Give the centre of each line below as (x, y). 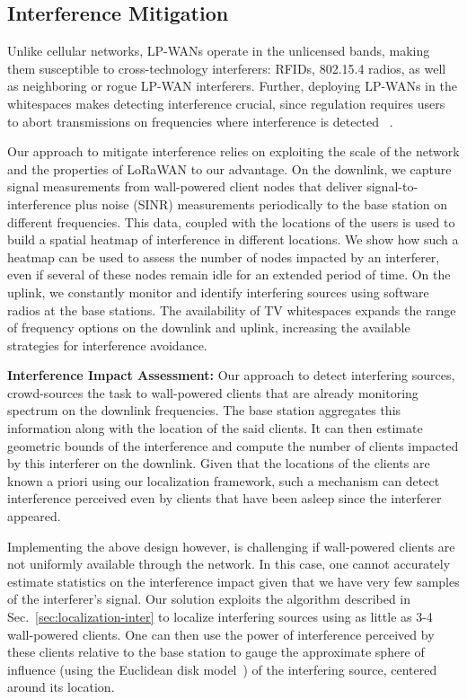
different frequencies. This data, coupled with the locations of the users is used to (231, 221)
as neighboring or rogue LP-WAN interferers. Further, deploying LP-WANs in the (232, 86)
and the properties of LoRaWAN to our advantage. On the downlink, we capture (229, 168)
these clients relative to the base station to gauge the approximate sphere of (216, 652)
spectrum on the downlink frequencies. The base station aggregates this (204, 410)
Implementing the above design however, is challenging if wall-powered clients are (231, 546)
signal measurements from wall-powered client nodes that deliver (185, 186)
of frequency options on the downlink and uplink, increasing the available (209, 327)
